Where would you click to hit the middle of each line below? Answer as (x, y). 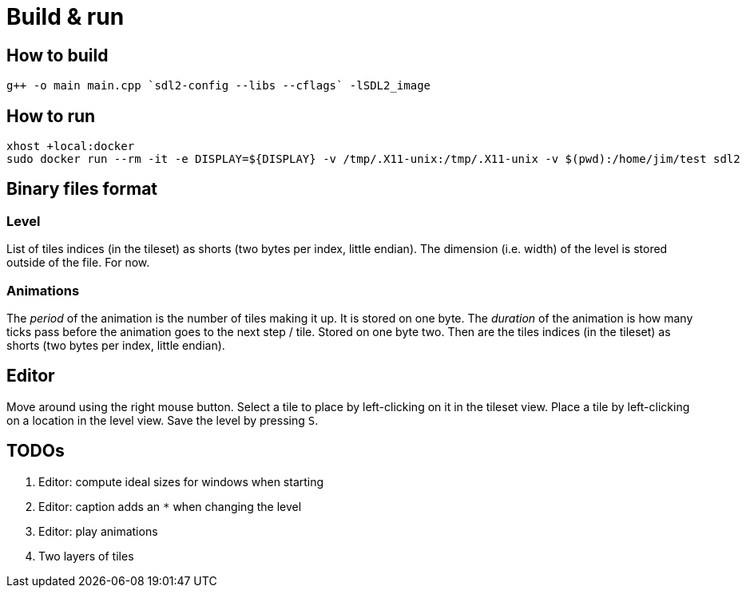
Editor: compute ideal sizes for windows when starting (181, 481)
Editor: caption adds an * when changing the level (170, 506)
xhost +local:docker (71, 147)
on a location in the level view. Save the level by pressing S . (163, 420)
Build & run (65, 17)
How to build (58, 55)
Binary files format (82, 189)
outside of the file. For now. (78, 263)
